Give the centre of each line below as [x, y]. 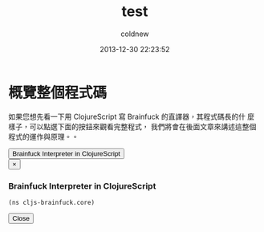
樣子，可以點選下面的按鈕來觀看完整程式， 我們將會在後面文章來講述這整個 [132, 126]
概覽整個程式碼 [58, 93]
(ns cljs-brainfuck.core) [51, 202]
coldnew [135, 34]
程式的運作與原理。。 [43, 136]
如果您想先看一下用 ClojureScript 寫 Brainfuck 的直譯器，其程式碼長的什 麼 [132, 116]
